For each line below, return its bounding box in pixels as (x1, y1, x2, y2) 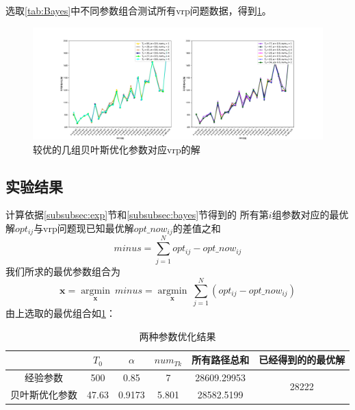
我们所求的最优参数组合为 (5, 264, 120, 278)
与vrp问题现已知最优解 (34, 220, 134, 235)
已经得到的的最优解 (259, 353, 345, 367)
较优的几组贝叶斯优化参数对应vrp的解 (33, 142, 200, 156)
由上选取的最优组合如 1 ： (5, 306, 116, 320)
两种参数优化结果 (139, 329, 216, 343)
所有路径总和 (192, 353, 250, 367)
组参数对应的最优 (272, 207, 349, 222)
